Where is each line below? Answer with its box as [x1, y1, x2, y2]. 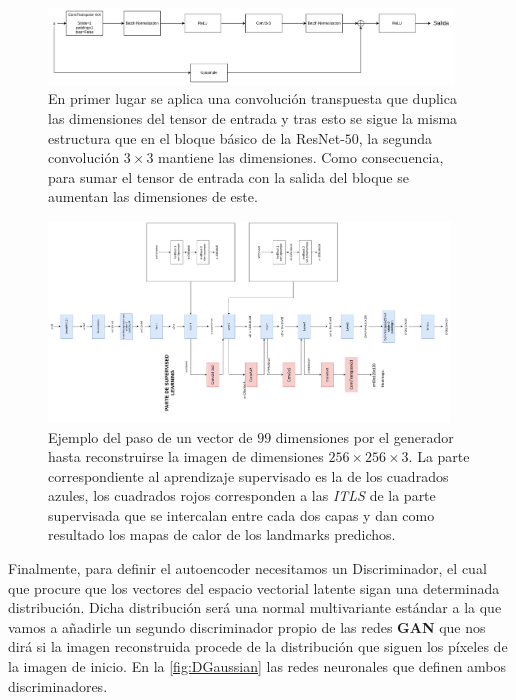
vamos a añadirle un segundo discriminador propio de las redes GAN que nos [8, 616, 486, 637]
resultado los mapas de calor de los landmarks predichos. [48, 524, 396, 545]
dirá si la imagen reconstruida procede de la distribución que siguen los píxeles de [8, 636, 508, 657]
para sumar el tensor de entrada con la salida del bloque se [48, 166, 409, 187]
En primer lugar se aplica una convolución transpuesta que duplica [48, 88, 457, 109]
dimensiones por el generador [275, 426, 454, 447]
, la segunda [358, 127, 433, 148]
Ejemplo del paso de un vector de [48, 426, 253, 447]
